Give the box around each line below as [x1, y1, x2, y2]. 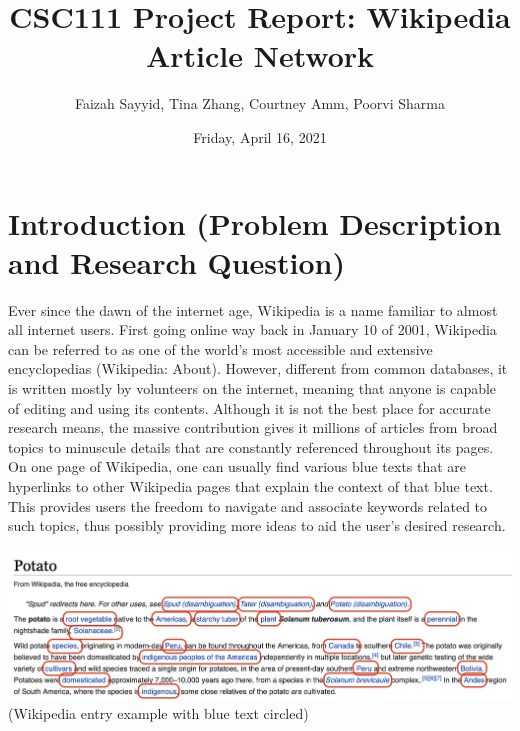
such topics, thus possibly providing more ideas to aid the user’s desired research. [8, 515, 506, 536]
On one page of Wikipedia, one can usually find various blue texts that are [8, 456, 467, 477]
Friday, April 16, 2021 [193, 126, 327, 147]
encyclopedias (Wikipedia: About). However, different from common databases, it [8, 358, 508, 379]
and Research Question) [8, 241, 346, 282]
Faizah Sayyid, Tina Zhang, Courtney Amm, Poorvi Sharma [74, 93, 445, 114]
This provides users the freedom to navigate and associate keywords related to [8, 495, 488, 516]
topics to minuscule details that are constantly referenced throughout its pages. [8, 436, 494, 457]
